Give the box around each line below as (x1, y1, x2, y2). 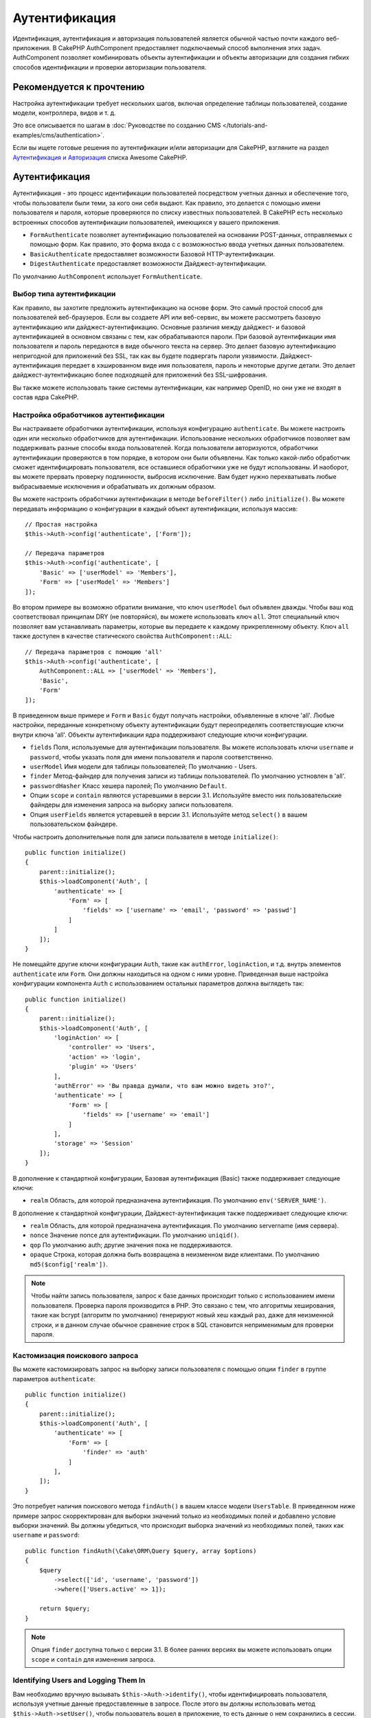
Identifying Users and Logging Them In (12, 1675, 146, 1685)
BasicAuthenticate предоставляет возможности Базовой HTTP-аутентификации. (30, 249, 276, 258)
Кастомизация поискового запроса (12, 1350, 139, 1360)
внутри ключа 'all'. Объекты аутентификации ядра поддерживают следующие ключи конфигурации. (12, 730, 308, 739)
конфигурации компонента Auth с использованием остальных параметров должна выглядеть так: (12, 979, 304, 988)
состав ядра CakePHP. (12, 393, 79, 401)
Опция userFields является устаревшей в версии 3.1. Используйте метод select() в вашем (30, 810, 308, 818)
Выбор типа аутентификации (12, 289, 116, 299)
